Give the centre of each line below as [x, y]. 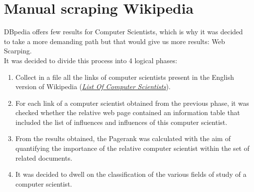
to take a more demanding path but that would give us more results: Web [115, 41]
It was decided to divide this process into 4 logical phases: [91, 60]
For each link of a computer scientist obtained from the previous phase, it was [132, 103]
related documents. [44, 157]
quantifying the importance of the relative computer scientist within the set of [132, 148]
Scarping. [18, 51]
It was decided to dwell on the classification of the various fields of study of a [131, 174]
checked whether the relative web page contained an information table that [128, 112]
